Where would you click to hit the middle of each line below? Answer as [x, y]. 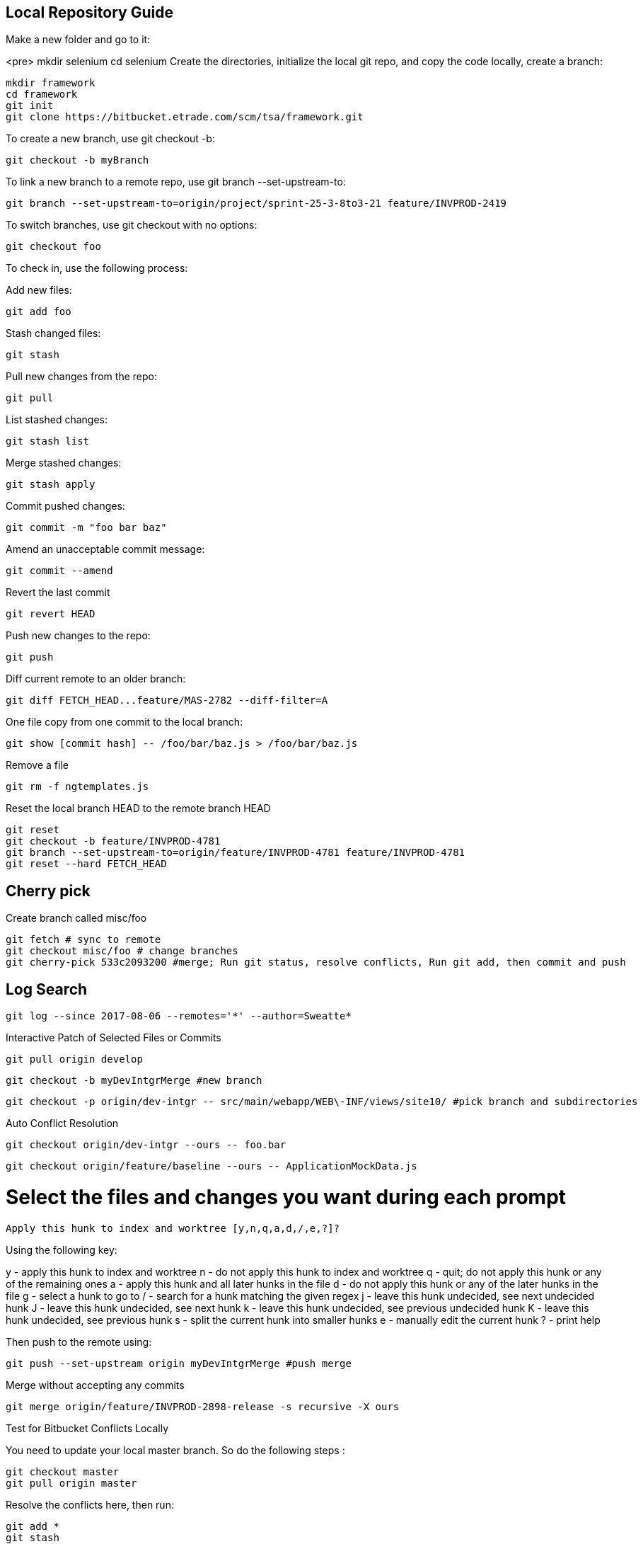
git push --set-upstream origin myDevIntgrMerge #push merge [179, 1363]
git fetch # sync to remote [83, 940]
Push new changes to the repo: [78, 636]
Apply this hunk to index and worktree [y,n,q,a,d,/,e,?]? [173, 1228]
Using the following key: [62, 1250]
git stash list [48, 441]
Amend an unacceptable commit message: [105, 549]
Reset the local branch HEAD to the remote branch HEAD [138, 808]
